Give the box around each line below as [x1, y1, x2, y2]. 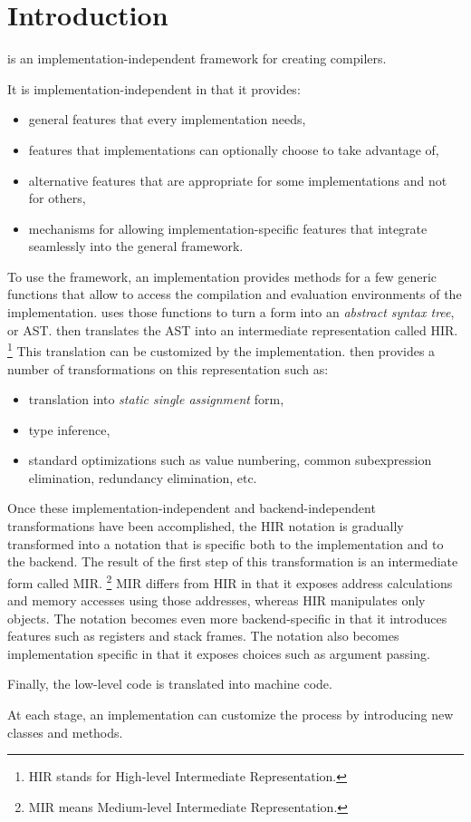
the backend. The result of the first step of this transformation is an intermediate [7, 552, 458, 571]
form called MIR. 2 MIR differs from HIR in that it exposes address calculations [7, 570, 453, 592]
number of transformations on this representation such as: [7, 359, 329, 378]
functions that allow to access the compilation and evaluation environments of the [7, 285, 462, 304]
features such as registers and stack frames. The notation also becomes [7, 626, 399, 645]
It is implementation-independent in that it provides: [7, 79, 301, 98]
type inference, [28, 420, 111, 439]
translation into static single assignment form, [28, 390, 284, 409]
